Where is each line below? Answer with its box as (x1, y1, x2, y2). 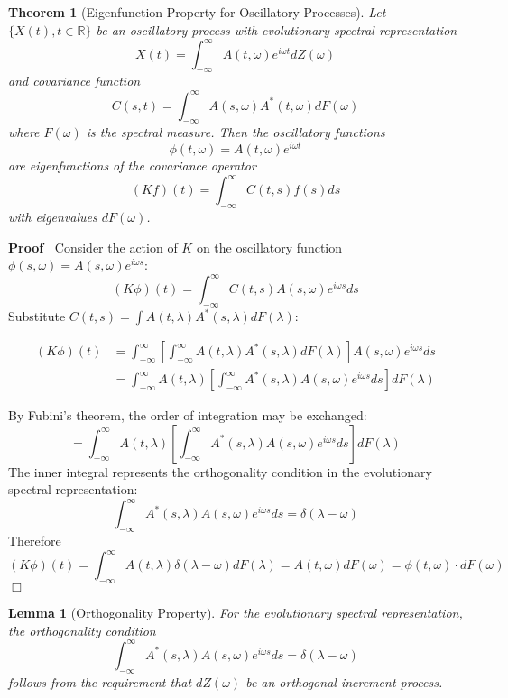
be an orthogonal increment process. (245, 672, 443, 691)
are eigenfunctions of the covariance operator (8, 156, 256, 175)
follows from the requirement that (8, 672, 192, 691)
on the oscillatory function (196, 237, 343, 256)
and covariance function (8, 71, 141, 90)
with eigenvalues (8, 207, 97, 225)
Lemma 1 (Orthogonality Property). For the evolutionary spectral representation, (8, 603, 463, 622)
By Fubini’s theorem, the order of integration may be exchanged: (8, 406, 367, 425)
